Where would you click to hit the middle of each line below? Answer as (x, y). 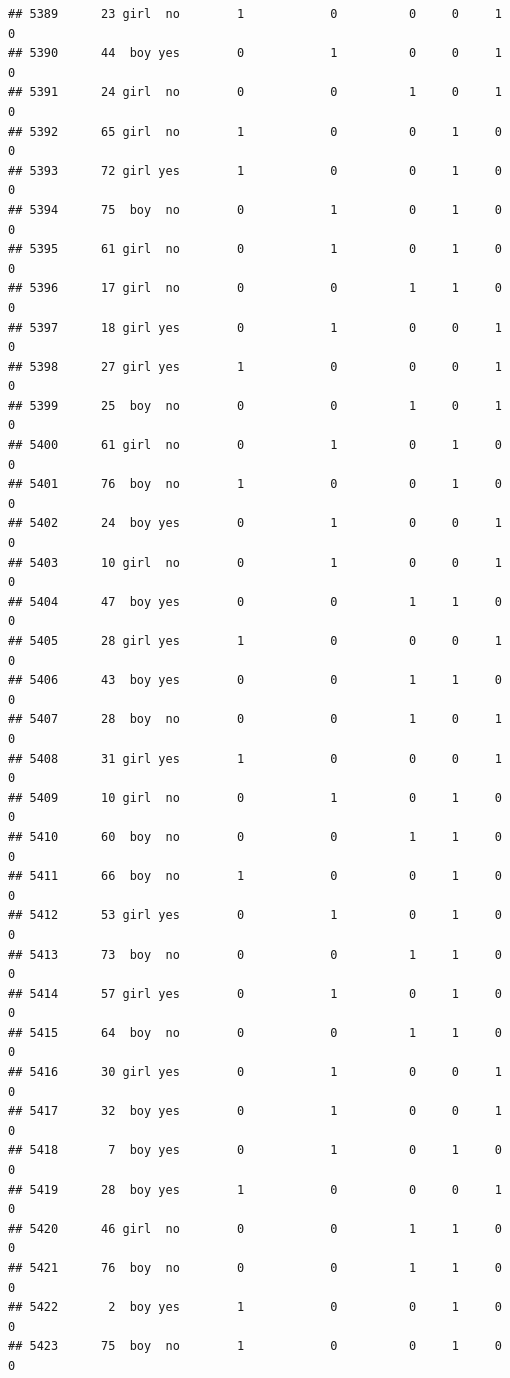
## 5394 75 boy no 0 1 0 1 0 (255, 209)
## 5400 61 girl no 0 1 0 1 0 (255, 445)
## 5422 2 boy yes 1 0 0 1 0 (255, 1307)
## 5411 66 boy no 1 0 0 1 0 (255, 876)
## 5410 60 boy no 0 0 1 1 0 (255, 836)
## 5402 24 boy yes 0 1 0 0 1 (255, 523)
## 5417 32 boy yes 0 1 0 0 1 (255, 1111)
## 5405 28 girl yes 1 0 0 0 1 (255, 641)
